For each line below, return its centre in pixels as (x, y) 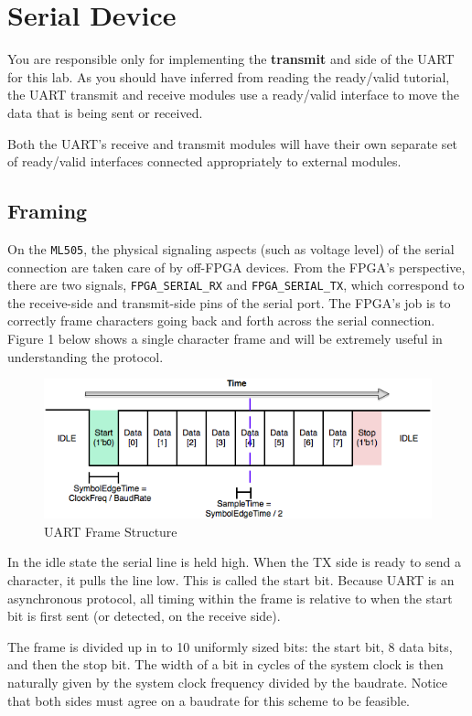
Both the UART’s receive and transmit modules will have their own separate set (233, 143)
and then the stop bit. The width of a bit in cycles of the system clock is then (225, 664)
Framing (48, 211)
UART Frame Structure (111, 531)
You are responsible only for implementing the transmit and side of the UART (231, 59)
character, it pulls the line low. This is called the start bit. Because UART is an (231, 579)
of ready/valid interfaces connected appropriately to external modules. (204, 161)
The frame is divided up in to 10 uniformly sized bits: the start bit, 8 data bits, (230, 646)
